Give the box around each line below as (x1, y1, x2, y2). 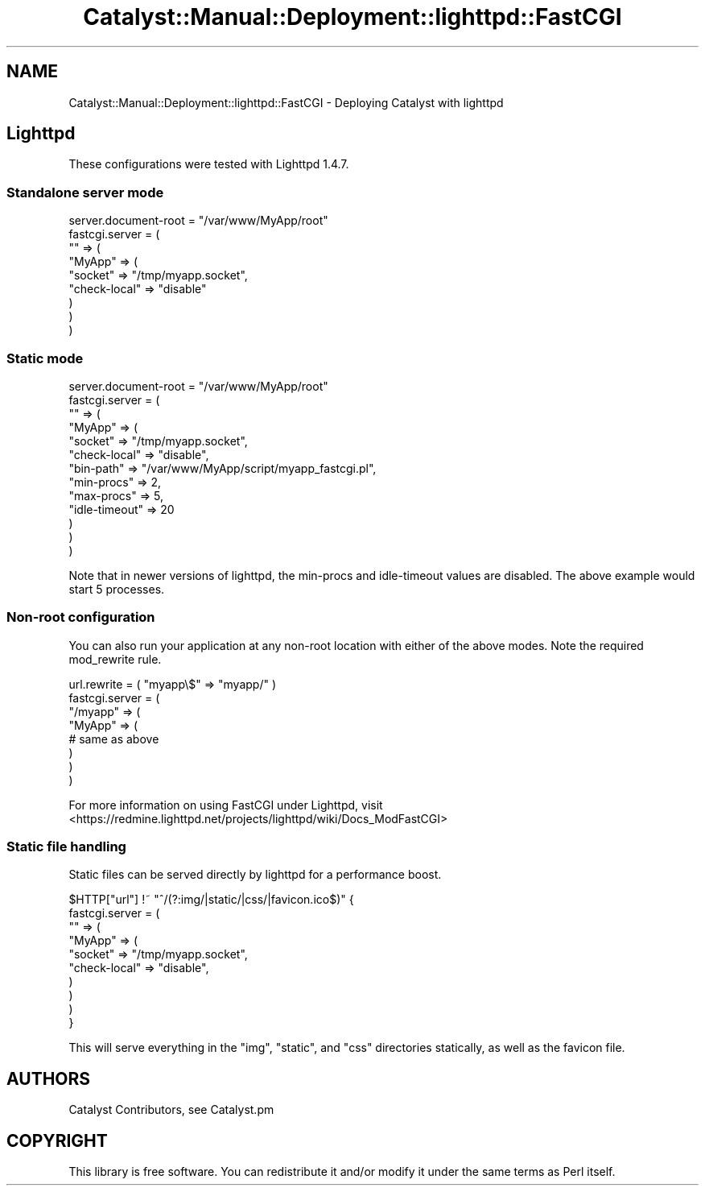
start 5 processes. (68, 582, 165, 596)
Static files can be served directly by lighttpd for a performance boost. (68, 867, 442, 882)
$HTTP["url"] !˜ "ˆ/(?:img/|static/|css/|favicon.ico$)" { (68, 892, 354, 907)
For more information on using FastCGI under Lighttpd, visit (68, 797, 383, 812)
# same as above (68, 731, 159, 746)
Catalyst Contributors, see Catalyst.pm (68, 1103, 274, 1117)
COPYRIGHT (6, 1130, 108, 1151)
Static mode (6, 350, 84, 366)
